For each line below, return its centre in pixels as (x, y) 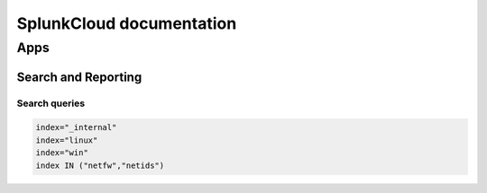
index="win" (62, 153)
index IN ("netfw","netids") (100, 165)
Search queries (51, 103)
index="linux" (67, 140)
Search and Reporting (79, 77)
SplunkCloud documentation (127, 23)
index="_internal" (76, 127)
